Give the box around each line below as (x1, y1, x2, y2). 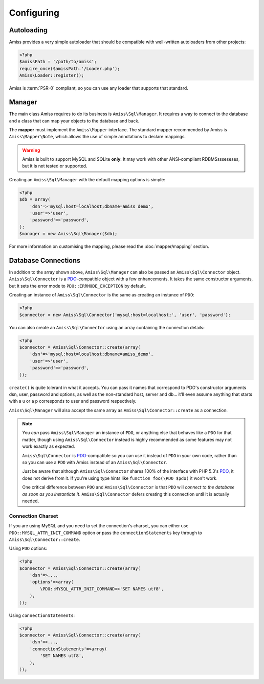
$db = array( (19, 196, 51, 202)
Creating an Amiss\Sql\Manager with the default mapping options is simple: (9, 176, 166, 182)
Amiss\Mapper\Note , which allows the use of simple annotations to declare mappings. (9, 134, 186, 140)
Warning (22, 147, 40, 153)
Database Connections (9, 256, 81, 265)
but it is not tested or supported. (22, 163, 88, 169)
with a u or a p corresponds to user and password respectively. (9, 398, 136, 404)
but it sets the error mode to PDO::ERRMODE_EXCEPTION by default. (9, 283, 146, 289)
